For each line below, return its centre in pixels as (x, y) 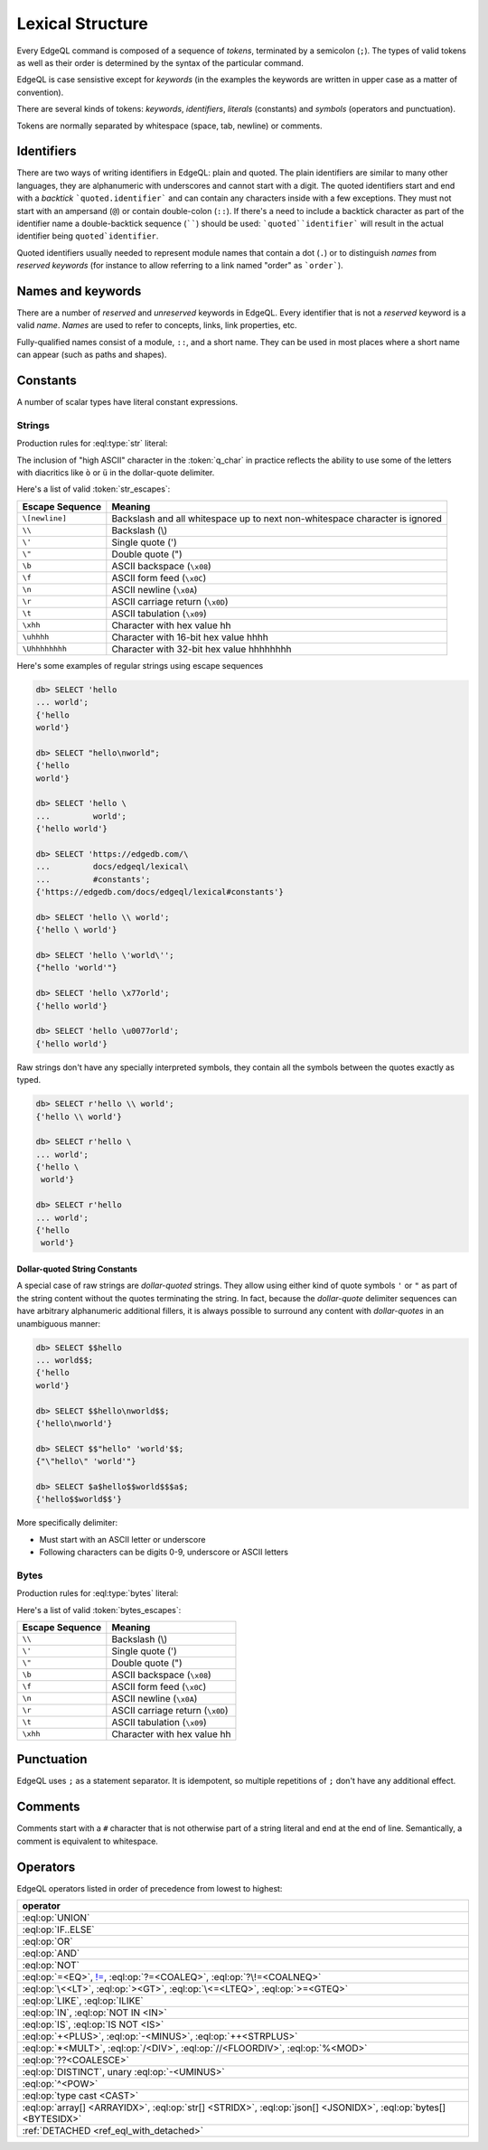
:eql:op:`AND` (51, 1954)
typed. (29, 1080)
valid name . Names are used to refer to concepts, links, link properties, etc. (157, 325)
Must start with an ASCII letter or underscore (122, 1539)
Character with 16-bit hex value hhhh (190, 637)
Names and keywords (79, 291)
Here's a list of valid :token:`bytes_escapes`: (99, 1610)
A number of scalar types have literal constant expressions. (127, 402)
